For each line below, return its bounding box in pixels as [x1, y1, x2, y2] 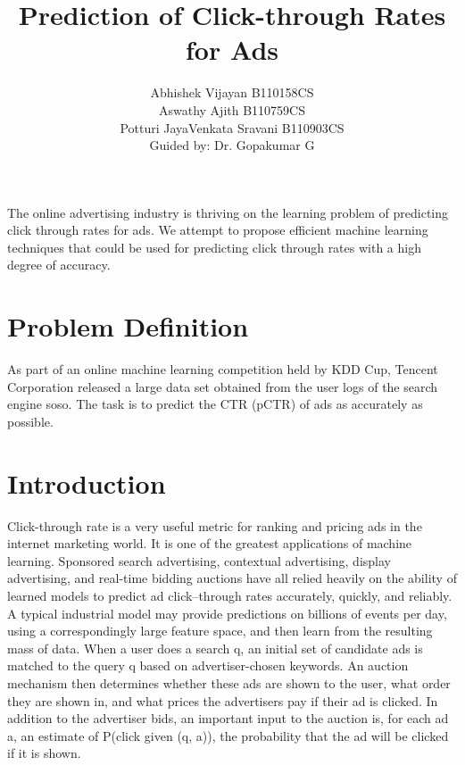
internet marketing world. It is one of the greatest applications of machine [7, 534, 412, 553]
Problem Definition [7, 308, 249, 345]
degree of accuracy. [7, 255, 111, 274]
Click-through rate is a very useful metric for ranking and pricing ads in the [7, 516, 422, 535]
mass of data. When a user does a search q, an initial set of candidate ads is [7, 638, 423, 657]
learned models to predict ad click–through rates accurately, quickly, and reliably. [7, 586, 453, 605]
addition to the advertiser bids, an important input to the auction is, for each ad [7, 709, 449, 728]
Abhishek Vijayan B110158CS [150, 83, 314, 102]
